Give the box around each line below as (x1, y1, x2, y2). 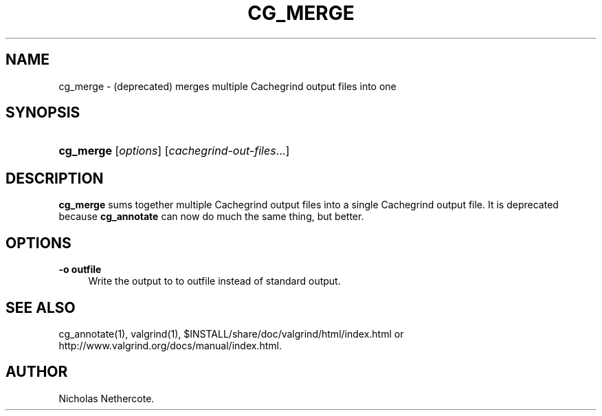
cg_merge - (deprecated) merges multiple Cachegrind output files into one (58, 80, 397, 92)
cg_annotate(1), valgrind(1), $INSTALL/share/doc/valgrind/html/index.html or (58, 327, 404, 340)
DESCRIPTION (5, 169, 104, 187)
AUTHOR (5, 363, 68, 381)
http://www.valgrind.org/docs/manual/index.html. (58, 339, 282, 351)
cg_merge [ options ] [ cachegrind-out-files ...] (58, 144, 290, 158)
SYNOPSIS (5, 104, 80, 122)
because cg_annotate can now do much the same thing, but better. (58, 210, 364, 223)
